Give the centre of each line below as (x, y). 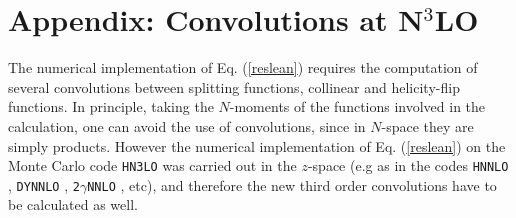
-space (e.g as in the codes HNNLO (408, 165)
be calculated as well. (73, 204)
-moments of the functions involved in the (357, 106)
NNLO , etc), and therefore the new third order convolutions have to (292, 184)
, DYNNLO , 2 (44, 184)
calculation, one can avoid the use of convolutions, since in (187, 125)
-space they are (427, 125)
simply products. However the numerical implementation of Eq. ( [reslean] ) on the (257, 145)
